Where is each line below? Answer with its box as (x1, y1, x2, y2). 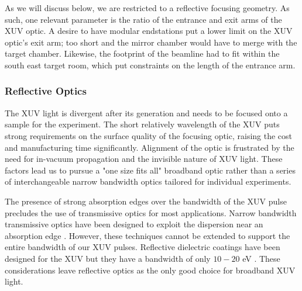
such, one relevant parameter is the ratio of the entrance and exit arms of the (5, 13, 282, 25)
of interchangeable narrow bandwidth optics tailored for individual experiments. (5, 175, 291, 188)
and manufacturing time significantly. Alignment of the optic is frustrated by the (5, 141, 294, 153)
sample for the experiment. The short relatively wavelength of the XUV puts (5, 118, 280, 130)
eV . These (242, 252, 280, 264)
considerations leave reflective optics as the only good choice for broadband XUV (5, 264, 296, 276)
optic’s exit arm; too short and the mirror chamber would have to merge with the (5, 36, 297, 48)
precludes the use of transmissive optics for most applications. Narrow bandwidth (5, 206, 297, 219)
